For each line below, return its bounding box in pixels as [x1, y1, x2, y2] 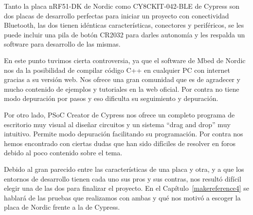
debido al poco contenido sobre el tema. [4, 148, 123, 158]
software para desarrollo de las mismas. [4, 39, 121, 49]
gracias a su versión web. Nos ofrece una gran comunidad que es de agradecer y [4, 74, 240, 84]
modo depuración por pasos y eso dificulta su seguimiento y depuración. [4, 93, 218, 103]
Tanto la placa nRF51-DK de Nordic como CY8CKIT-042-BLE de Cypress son [4, 1, 240, 11]
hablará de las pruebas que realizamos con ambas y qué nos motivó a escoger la [4, 192, 241, 202]
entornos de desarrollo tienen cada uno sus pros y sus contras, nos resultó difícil [4, 173, 241, 183]
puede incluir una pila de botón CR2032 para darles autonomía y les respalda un [4, 29, 245, 39]
